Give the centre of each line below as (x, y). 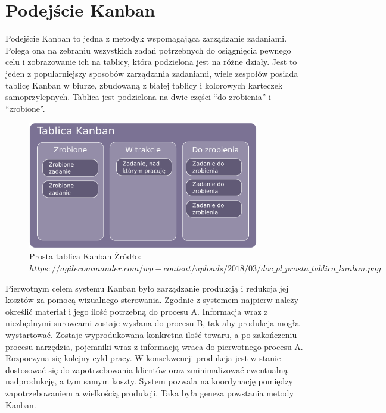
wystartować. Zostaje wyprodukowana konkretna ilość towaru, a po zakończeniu (151, 334)
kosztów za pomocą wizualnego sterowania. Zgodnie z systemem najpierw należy (152, 300)
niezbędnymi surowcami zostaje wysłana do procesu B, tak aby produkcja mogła (152, 323)
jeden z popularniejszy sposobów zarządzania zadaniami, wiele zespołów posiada (152, 73)
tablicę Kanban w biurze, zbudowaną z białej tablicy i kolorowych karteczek (144, 85)
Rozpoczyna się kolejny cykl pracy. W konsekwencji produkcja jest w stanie (143, 358)
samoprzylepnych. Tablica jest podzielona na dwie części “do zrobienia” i (138, 97)
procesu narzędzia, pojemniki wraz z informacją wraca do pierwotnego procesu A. (154, 346)
